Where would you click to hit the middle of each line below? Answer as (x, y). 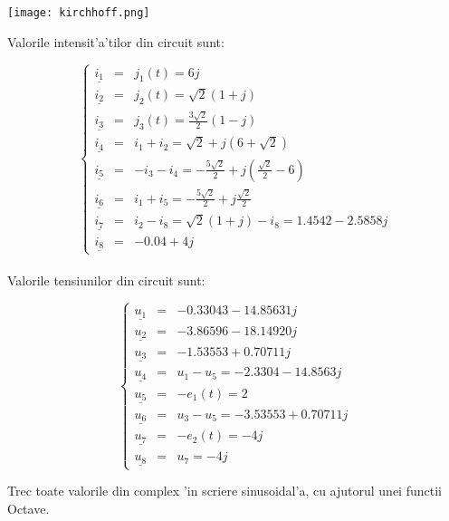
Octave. (29, 508)
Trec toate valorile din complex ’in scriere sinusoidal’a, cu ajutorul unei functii (224, 490)
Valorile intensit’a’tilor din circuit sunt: (116, 41)
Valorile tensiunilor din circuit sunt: (106, 280)
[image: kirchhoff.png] (79, 13)
